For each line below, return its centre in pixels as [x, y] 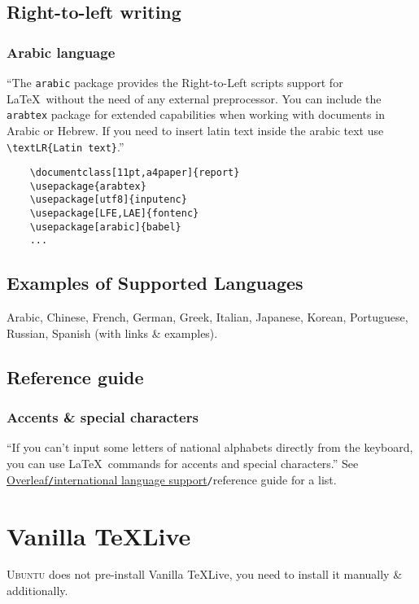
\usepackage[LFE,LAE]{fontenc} [114, 214]
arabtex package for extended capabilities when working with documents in [196, 114]
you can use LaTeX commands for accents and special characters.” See [183, 464]
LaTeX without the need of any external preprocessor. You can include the [194, 98]
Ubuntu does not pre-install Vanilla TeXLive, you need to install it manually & [205, 574]
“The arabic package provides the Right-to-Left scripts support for [175, 82]
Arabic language [61, 52]
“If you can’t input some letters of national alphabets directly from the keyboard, [210, 447]
